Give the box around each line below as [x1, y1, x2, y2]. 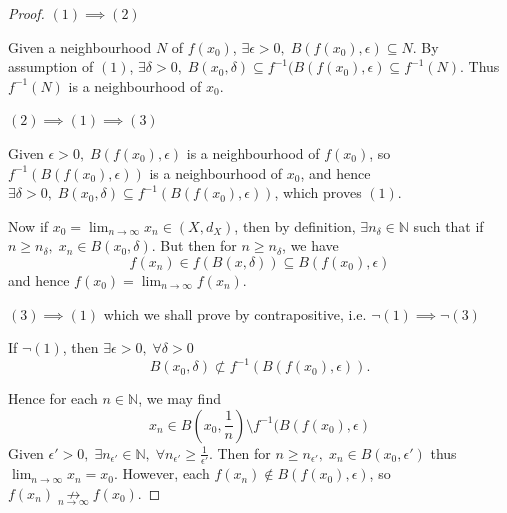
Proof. [8, 3, 45, 23]
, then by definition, [234, 215, 356, 236]
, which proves [274, 182, 362, 203]
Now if [8, 215, 49, 236]
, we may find [138, 388, 221, 409]
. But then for [151, 235, 237, 256]
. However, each [114, 463, 210, 484]
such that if [413, 215, 484, 236]
